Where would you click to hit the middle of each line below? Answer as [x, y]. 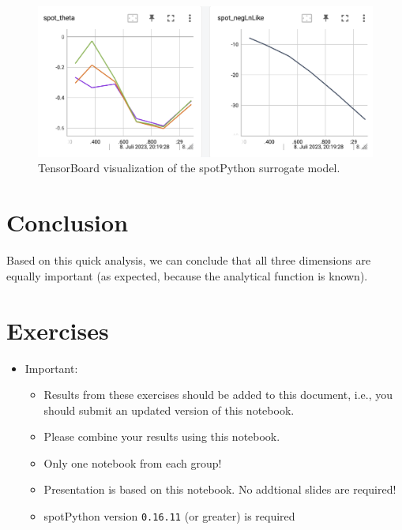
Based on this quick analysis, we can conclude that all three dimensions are [189, 260]
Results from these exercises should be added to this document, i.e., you [218, 395]
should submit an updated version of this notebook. [169, 410]
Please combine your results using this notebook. [162, 436]
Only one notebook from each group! [133, 462]
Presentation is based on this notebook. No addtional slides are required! [220, 489]
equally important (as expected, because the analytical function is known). [187, 275]
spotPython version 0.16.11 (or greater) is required [169, 516]
